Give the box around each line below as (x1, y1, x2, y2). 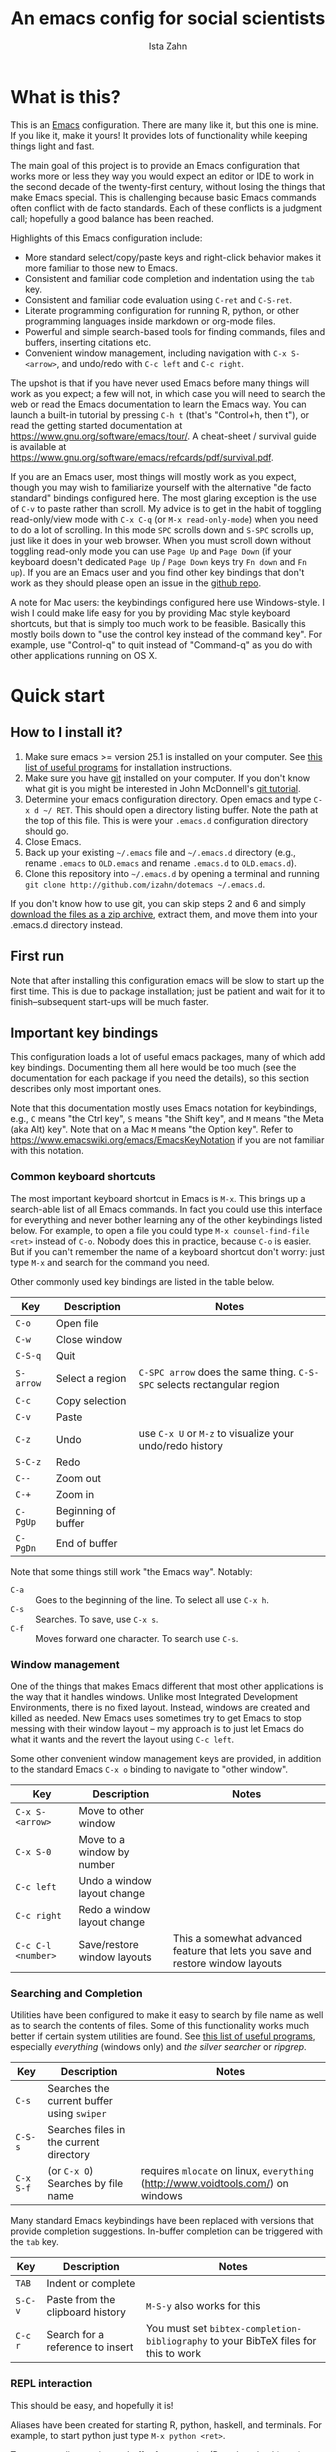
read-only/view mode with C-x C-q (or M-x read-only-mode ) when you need (10, 513, 319, 525)
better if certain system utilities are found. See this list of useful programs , (10, 2030, 316, 2042)
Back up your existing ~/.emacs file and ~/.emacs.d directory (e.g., (24, 846, 297, 858)
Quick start (10, 684, 105, 707)
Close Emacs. (24, 835, 82, 847)
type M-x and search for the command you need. (10, 1256, 210, 1268)
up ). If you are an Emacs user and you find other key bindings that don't (10, 566, 305, 578)
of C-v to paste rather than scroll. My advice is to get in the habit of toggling (10, 502, 322, 514)
